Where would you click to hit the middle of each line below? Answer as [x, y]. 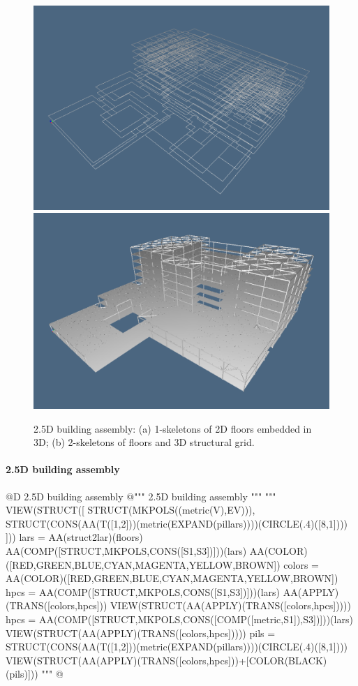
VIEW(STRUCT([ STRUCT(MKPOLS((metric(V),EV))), [130, 510]
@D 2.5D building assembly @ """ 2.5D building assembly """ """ [141, 496]
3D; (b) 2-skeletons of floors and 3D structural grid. [144, 442]
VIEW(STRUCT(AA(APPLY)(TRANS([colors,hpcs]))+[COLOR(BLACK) [166, 660]
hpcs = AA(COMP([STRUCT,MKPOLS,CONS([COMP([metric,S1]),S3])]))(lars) [179, 619]
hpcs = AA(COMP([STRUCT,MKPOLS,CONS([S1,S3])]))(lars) [143, 591]
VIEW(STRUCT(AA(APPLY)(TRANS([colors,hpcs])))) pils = [141, 633]
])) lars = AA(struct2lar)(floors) [74, 537]
